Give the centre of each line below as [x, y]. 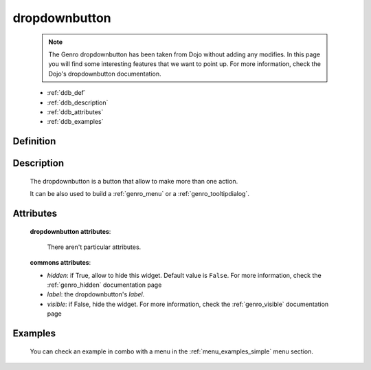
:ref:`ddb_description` [78, 102]
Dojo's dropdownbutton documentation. [105, 74]
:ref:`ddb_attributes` [75, 112]
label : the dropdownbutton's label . [96, 294]
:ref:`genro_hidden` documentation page [104, 285]
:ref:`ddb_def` [66, 93]
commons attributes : [60, 263]
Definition [34, 141]
